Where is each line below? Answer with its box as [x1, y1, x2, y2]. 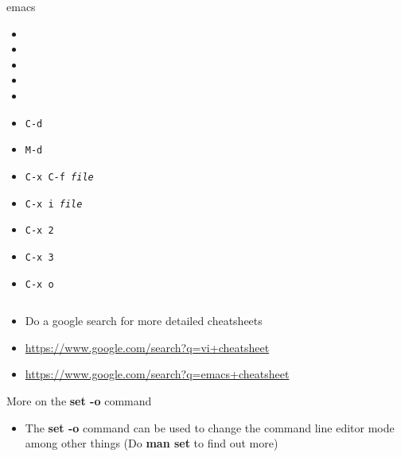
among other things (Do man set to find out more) [25, 435, 278, 451]
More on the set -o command [6, 392, 152, 409]
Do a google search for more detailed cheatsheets [25, 312, 263, 329]
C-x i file [25, 198, 83, 210]
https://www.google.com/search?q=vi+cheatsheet [25, 339, 270, 355]
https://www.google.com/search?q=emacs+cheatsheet [25, 366, 290, 382]
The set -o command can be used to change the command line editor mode [25, 419, 395, 436]
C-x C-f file [25, 171, 94, 183]
